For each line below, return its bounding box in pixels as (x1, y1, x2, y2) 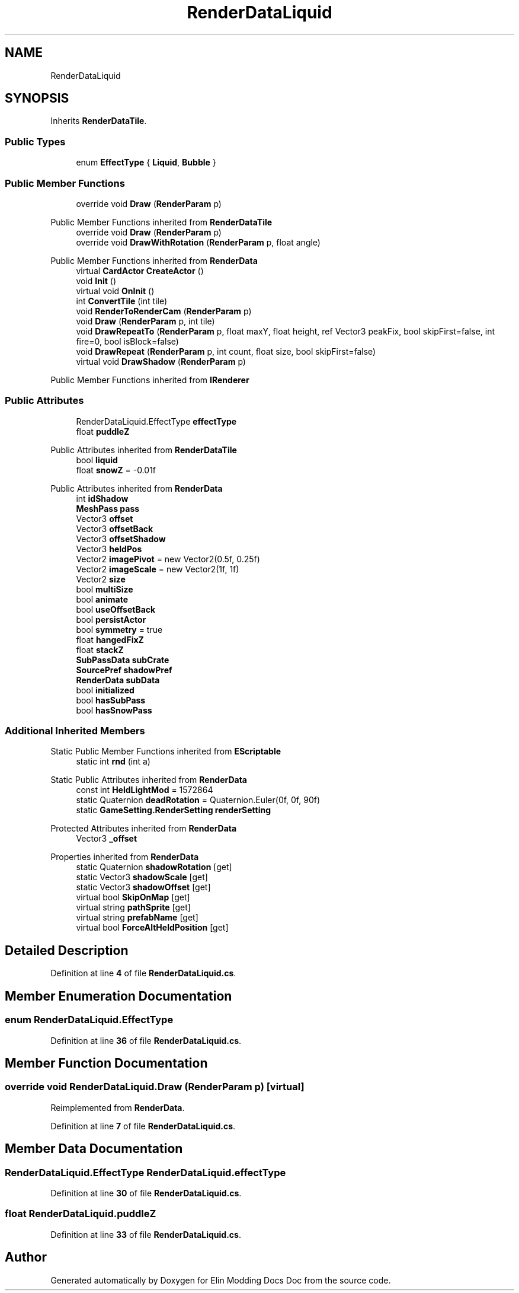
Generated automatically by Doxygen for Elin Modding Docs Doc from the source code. (50, 1275, 391, 1285)
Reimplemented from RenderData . (50, 1102, 185, 1113)
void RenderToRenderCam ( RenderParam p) (76, 305, 252, 316)
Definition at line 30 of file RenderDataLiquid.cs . (50, 1187, 242, 1198)
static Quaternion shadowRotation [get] (76, 862, 232, 872)
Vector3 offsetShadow (76, 533, 166, 544)
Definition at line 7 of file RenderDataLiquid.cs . (50, 1120, 236, 1131)
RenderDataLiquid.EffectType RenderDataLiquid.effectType (5, 1166, 286, 1179)
